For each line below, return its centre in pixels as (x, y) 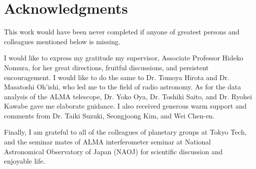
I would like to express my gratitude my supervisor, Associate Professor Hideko (124, 58)
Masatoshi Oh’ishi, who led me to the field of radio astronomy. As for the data (123, 87)
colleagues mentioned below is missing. (62, 41)
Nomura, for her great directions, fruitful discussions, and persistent (106, 67)
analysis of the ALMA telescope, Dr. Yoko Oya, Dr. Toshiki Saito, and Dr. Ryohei (128, 96)
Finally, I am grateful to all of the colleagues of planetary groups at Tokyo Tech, (125, 132)
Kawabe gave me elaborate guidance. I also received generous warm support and (125, 106)
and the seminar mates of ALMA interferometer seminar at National (108, 142)
